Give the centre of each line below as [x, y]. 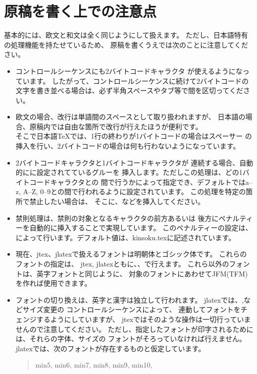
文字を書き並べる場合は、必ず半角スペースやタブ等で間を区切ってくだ [129, 90]
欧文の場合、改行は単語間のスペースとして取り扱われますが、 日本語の [130, 117]
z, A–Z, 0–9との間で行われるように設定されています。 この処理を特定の [131, 191]
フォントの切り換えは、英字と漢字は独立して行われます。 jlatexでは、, [130, 299]
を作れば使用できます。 [53, 283]
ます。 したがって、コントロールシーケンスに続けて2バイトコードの [139, 80]
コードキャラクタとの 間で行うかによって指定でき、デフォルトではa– [141, 182]
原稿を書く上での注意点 [80, 11]
